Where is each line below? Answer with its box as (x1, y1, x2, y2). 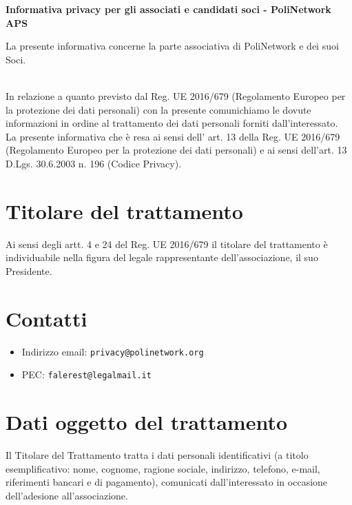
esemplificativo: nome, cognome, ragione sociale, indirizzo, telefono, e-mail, (6, 461, 320, 475)
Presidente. (6, 263, 52, 278)
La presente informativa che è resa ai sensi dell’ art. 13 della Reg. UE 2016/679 (6, 129, 340, 143)
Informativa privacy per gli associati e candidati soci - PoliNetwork (6, 2, 331, 16)
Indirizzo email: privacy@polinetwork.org (21, 344, 204, 358)
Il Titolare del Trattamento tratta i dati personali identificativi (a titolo (6, 448, 309, 462)
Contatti (6, 304, 87, 332)
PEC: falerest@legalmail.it (21, 367, 152, 382)
